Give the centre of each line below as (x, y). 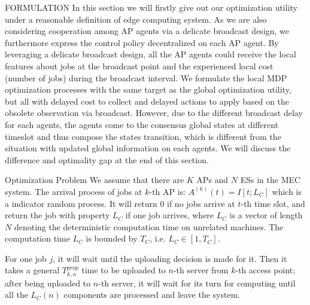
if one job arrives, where (170, 215)
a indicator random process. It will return (81, 203)
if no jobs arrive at (201, 203)
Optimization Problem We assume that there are (95, 180)
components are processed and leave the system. (152, 295)
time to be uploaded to (124, 270)
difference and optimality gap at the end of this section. (107, 159)
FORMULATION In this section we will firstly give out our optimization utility (151, 7)
